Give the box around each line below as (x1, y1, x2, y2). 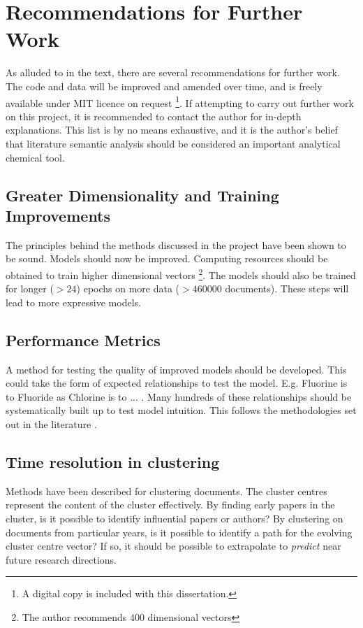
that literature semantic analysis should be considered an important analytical (6, 136, 341, 150)
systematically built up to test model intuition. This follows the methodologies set (6, 403, 357, 418)
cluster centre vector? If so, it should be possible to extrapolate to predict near (6, 538, 341, 553)
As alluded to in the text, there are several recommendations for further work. (6, 65, 340, 80)
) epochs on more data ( (76, 281, 180, 296)
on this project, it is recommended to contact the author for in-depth (6, 108, 302, 123)
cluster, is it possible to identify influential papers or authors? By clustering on (6, 511, 343, 525)
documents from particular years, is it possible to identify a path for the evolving (6, 524, 353, 539)
